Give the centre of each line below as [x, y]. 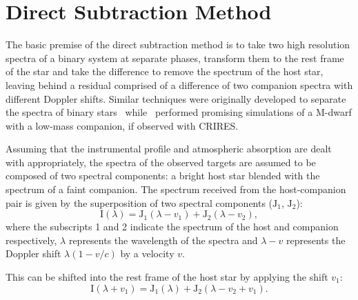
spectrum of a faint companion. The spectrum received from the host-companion [176, 189]
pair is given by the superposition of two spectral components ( [139, 202]
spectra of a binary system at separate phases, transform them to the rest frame [175, 58]
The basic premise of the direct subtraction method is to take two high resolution [178, 44]
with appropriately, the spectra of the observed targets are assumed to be [161, 162]
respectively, [31, 240]
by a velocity [147, 253]
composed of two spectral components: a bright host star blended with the [163, 176]
